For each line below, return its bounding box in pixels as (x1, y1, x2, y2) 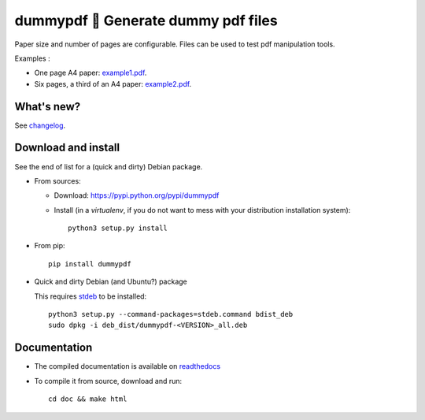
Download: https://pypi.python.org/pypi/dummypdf (54, 191, 220, 200)
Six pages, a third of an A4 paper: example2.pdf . (34, 79, 192, 88)
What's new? (14, 99, 81, 113)
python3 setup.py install (68, 224, 168, 232)
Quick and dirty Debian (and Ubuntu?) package (34, 277, 188, 287)
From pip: (34, 241, 66, 251)
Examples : (14, 54, 50, 63)
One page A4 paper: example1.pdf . (34, 68, 147, 78)
